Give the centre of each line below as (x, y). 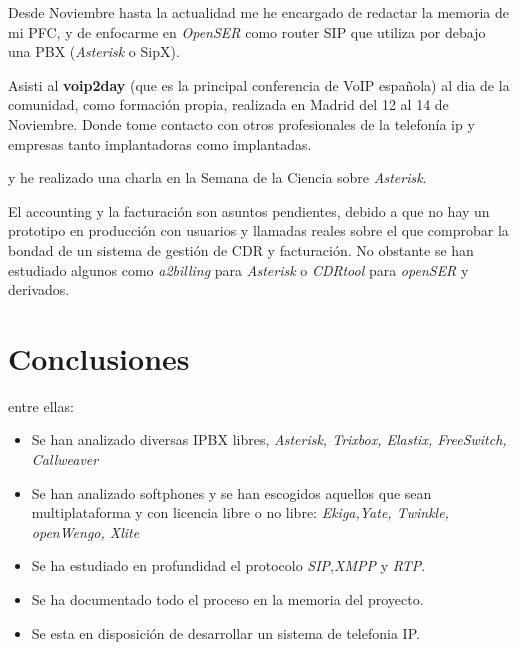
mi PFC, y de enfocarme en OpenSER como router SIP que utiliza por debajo (247, 31)
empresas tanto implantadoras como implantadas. (160, 143)
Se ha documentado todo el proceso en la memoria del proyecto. (227, 599)
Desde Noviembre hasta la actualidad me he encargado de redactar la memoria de (258, 12)
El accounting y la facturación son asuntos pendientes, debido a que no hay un (249, 210)
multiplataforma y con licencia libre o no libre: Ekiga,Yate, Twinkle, (240, 512)
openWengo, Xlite (85, 531)
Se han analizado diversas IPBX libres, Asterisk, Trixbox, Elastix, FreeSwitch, (269, 439)
